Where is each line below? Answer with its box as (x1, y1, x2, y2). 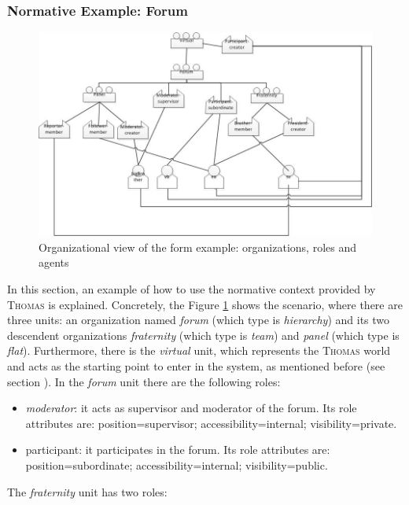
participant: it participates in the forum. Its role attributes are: (25, 441, 330, 458)
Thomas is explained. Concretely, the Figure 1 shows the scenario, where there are (7, 296, 403, 312)
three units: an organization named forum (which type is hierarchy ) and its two (7, 311, 390, 328)
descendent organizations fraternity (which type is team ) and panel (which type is (7, 326, 400, 343)
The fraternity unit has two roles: (7, 483, 168, 499)
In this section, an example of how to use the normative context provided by (7, 281, 376, 297)
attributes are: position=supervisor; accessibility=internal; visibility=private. (25, 415, 397, 431)
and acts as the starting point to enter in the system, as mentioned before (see (7, 358, 385, 374)
